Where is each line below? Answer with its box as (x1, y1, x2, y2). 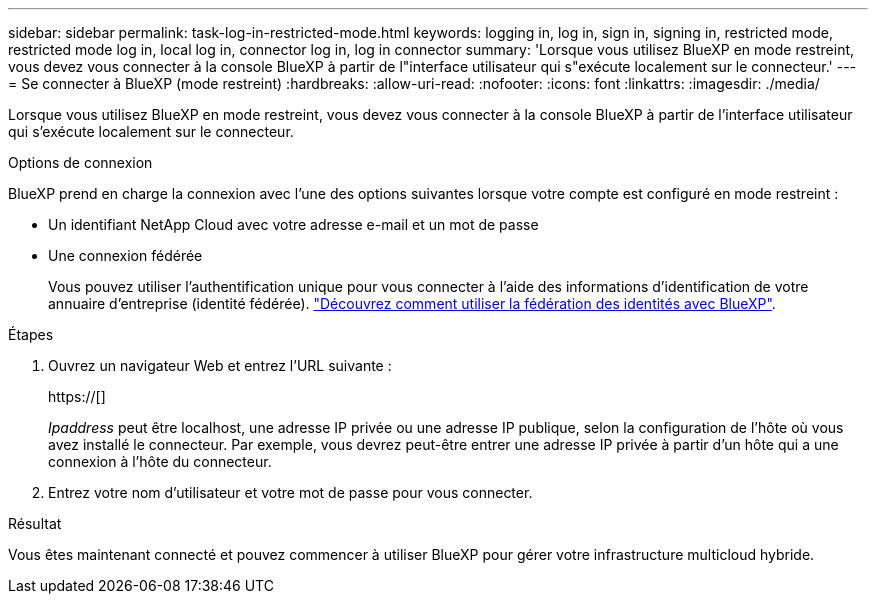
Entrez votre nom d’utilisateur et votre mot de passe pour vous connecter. (48, 484, 533, 501)
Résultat (8, 515, 62, 532)
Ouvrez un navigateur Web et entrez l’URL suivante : (48, 357, 392, 374)
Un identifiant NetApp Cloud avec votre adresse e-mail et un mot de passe (48, 216, 539, 233)
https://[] (48, 388, 106, 405)
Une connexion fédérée (48, 247, 203, 264)
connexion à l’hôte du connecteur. (48, 453, 272, 470)
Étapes (8, 326, 54, 343)
